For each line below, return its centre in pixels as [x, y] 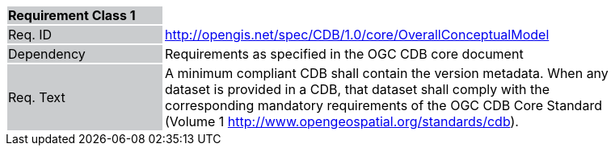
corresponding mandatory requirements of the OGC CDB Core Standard [383, 105]
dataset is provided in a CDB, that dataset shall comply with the [357, 89]
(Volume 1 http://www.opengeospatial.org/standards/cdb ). [342, 121]
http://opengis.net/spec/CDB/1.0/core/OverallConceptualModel [357, 35]
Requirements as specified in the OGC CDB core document [344, 54]
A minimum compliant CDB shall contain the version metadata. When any [387, 73]
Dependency [47, 54]
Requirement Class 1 [72, 15]
